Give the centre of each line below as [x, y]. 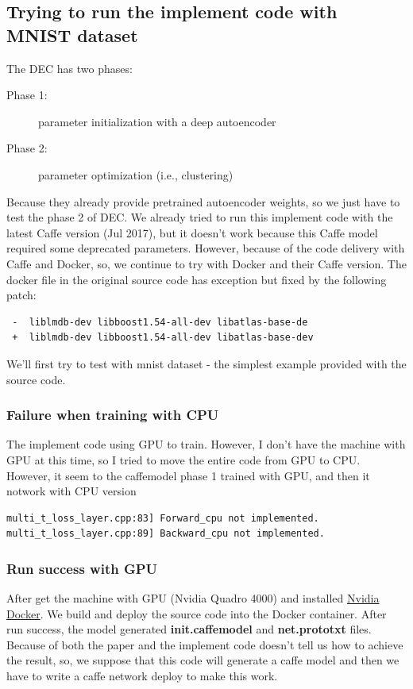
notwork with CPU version [71, 491]
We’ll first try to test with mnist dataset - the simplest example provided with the [206, 363]
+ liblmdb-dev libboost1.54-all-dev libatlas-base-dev [163, 338]
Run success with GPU [82, 568]
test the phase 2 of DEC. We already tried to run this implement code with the [200, 217]
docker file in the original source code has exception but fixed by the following [197, 279]
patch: [21, 295]
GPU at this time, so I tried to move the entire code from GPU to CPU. [183, 459]
